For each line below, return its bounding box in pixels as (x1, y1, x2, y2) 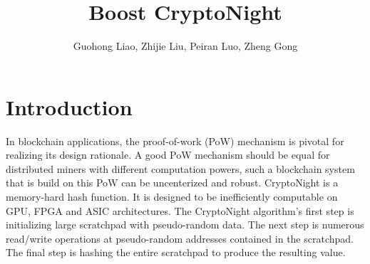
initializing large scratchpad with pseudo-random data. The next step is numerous (6, 217, 364, 232)
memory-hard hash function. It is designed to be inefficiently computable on (6, 189, 338, 204)
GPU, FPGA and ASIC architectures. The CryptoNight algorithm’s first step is (6, 203, 354, 218)
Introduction (6, 92, 133, 121)
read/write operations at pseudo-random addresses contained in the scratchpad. (6, 231, 354, 245)
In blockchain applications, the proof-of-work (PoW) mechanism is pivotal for (6, 133, 344, 148)
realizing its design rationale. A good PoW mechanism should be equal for (6, 147, 330, 162)
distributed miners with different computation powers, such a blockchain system (6, 161, 355, 176)
